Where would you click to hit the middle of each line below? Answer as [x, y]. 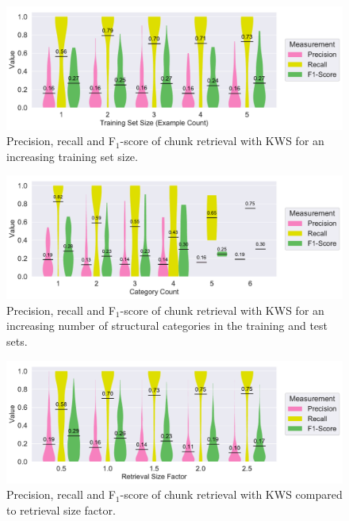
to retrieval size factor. [61, 510]
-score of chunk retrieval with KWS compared [231, 494]
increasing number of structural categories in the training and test [167, 326]
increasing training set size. [72, 156]
